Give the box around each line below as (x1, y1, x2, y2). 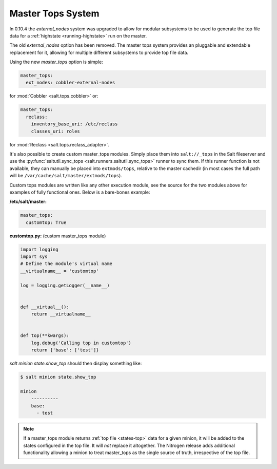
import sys (20, 254, 48, 259)
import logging (20, 247, 58, 252)
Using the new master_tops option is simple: (9, 59, 104, 65)
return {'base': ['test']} (31, 347, 100, 353)
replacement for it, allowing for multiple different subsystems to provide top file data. (9, 49, 189, 55)
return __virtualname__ (31, 311, 91, 317)
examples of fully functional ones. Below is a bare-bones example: (9, 189, 150, 195)
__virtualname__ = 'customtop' (20, 268, 100, 274)
